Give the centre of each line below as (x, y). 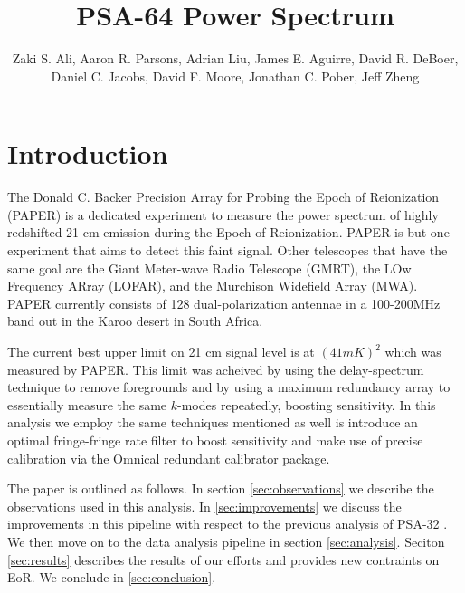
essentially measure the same (87, 404)
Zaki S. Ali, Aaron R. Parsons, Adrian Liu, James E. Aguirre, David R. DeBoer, (235, 58)
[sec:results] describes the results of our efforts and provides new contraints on (223, 559)
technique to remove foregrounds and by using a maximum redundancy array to (229, 387)
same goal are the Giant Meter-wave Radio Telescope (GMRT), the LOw (209, 268)
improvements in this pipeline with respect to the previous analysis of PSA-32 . (228, 524)
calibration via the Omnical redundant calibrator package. (169, 458)
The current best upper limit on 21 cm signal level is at (161, 351)
